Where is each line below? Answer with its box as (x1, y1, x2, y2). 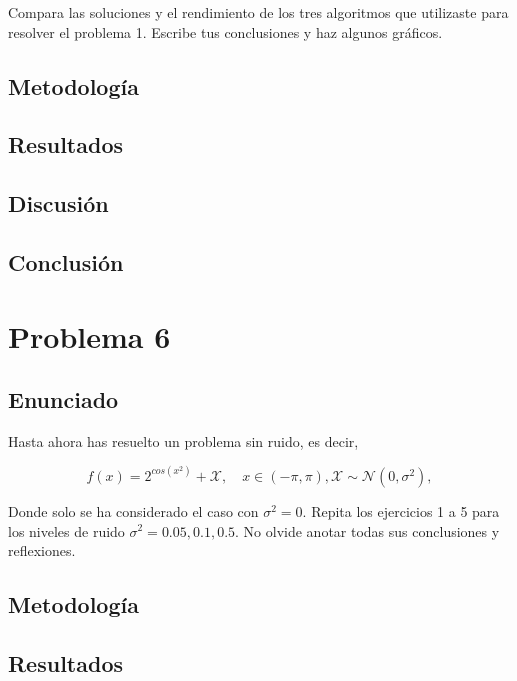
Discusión (8, 188, 109, 219)
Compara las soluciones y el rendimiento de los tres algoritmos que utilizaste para (8, 2, 509, 22)
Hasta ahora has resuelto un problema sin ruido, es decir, (8, 430, 359, 451)
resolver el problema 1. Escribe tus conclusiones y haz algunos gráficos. (8, 21, 443, 42)
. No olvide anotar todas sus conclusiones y (235, 520, 500, 541)
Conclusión (8, 246, 124, 277)
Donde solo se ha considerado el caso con (8, 500, 259, 521)
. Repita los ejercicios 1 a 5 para (302, 500, 500, 521)
